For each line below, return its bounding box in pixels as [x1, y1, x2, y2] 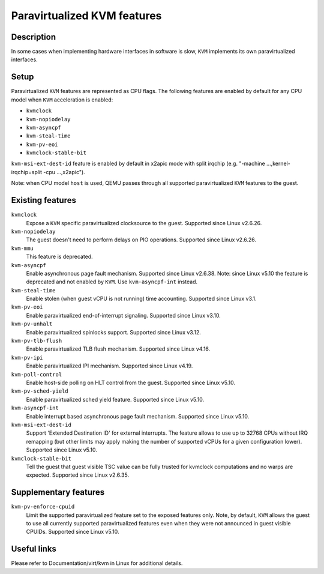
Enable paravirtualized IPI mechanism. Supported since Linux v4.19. [26, 362, 193, 369]
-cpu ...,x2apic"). [43, 168, 85, 175]
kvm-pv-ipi [11, 354, 43, 361]
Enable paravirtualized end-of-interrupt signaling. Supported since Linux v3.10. [26, 312, 221, 319]
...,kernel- [266, 160, 290, 168]
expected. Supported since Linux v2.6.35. [26, 471, 129, 479]
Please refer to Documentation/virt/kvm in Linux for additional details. [11, 560, 183, 567]
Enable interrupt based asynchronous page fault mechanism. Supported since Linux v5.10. [26, 412, 250, 420]
